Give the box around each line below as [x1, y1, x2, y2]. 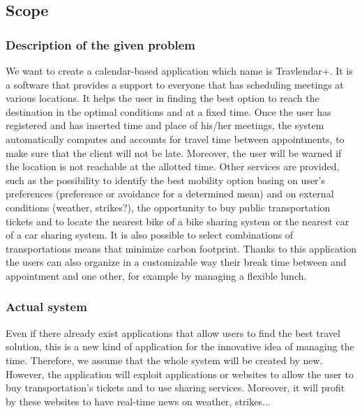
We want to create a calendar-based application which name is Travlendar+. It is [6, 63, 353, 77]
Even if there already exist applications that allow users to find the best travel [6, 325, 340, 340]
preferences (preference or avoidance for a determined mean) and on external [6, 186, 334, 201]
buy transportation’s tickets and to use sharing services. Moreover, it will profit [6, 380, 345, 395]
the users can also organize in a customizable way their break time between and [6, 255, 347, 269]
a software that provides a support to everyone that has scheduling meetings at [6, 77, 344, 91]
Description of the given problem [6, 36, 195, 53]
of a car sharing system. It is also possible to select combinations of [6, 227, 294, 242]
